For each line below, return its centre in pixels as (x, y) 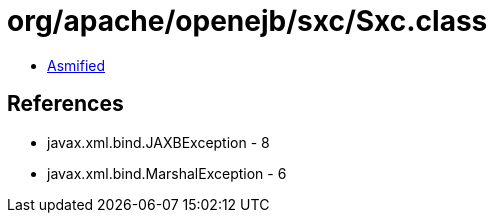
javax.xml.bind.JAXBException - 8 (158, 142)
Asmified (76, 65)
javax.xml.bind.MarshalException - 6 (167, 173)
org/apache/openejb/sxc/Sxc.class (247, 21)
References (65, 104)
